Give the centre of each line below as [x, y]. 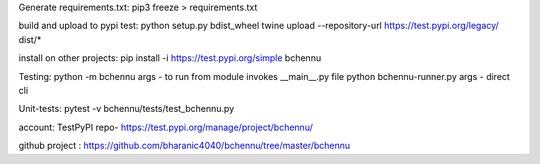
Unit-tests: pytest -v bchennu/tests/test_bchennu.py [126, 109]
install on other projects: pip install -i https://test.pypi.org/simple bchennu [170, 58]
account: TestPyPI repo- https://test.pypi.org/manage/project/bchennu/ [166, 127]
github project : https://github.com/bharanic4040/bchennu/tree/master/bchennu [184, 146]
